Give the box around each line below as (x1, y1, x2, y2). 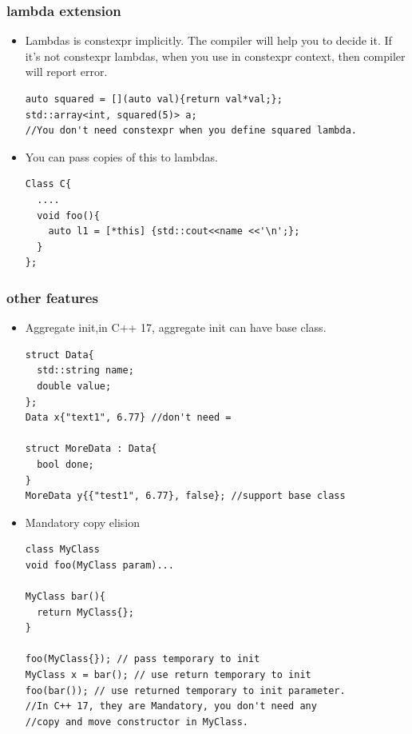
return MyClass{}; (37, 606, 134, 618)
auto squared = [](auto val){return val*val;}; (25, 94, 283, 105)
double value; (37, 380, 112, 392)
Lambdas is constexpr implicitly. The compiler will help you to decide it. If (25, 32, 392, 49)
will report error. (25, 63, 108, 80)
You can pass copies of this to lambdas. (25, 148, 218, 165)
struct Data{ (25, 349, 94, 361)
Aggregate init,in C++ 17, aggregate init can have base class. (25, 319, 327, 336)
